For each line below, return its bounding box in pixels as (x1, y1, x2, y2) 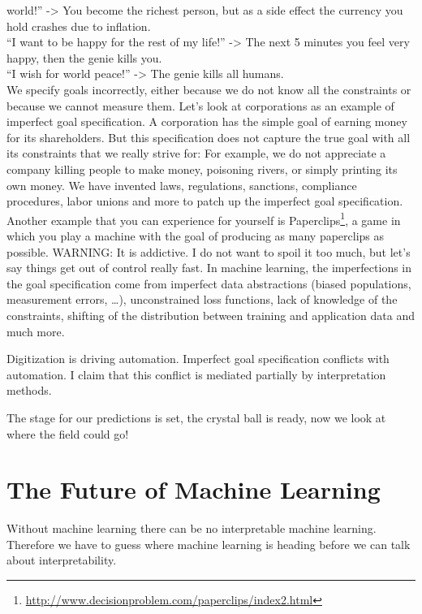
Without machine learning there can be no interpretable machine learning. (6, 520, 377, 537)
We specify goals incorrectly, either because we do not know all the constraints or (6, 80, 411, 97)
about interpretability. (6, 551, 117, 569)
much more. (6, 322, 65, 339)
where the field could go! (6, 425, 129, 442)
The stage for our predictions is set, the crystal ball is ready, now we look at (6, 409, 386, 426)
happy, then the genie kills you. (6, 49, 162, 66)
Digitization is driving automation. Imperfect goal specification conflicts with (6, 350, 390, 367)
